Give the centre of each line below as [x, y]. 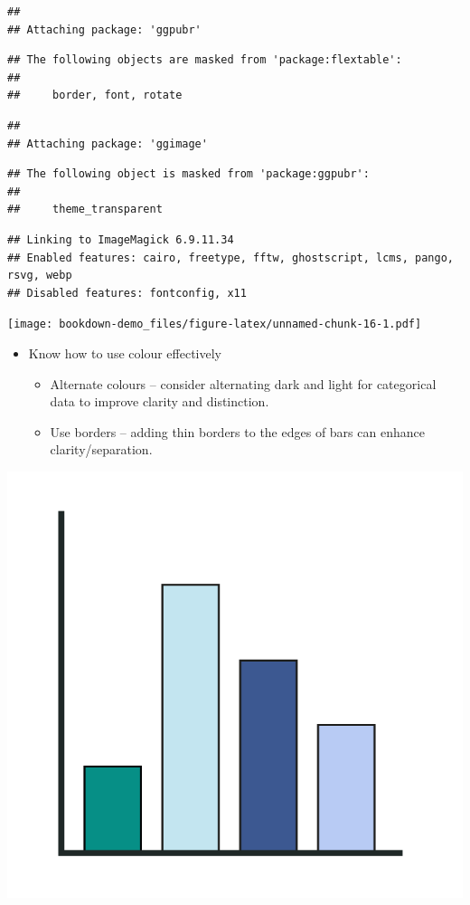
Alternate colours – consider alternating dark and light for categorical [243, 383]
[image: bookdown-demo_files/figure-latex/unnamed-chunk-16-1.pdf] [215, 324]
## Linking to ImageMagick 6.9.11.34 [121, 239]
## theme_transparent [85, 210]
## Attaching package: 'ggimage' [108, 143]
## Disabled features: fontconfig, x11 [127, 293]
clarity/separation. [101, 449]
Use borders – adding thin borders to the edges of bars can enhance [237, 431]
